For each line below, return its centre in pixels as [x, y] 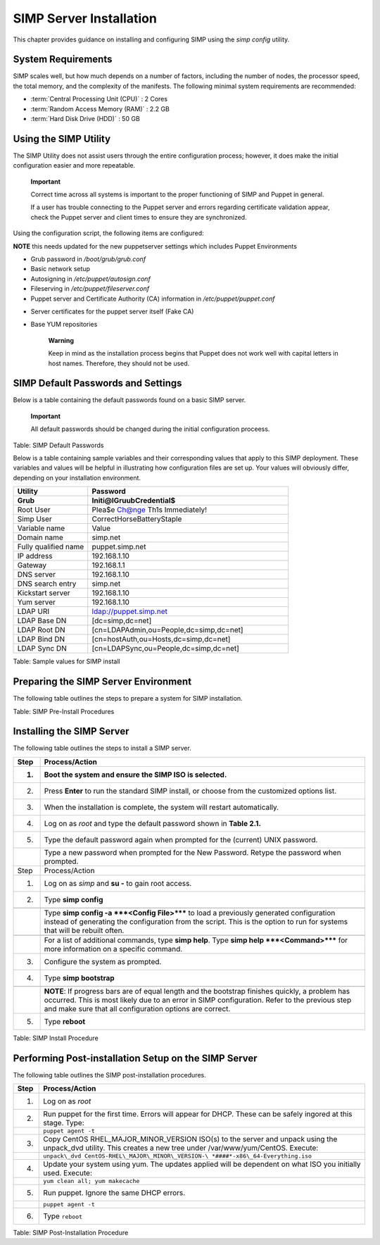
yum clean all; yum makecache [91, 1181]
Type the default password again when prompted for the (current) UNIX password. [181, 839]
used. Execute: [68, 1173]
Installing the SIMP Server [71, 731]
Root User [34, 510]
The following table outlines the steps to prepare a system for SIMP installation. [128, 699]
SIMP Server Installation [85, 18]
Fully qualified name [51, 547]
